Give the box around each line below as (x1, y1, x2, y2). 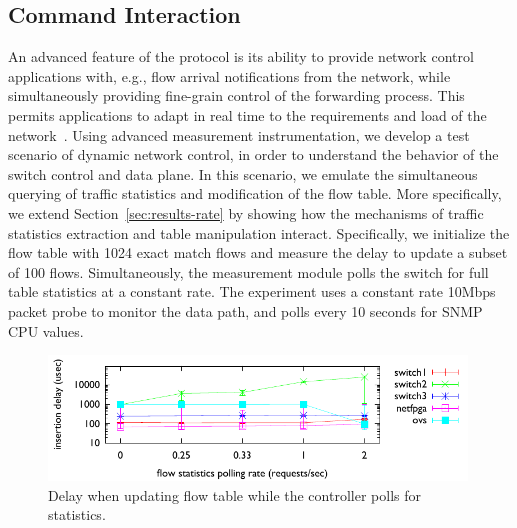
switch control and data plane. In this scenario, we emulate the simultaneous (8, 163, 478, 184)
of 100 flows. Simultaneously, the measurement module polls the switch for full (8, 261, 489, 282)
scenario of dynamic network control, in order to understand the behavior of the (8, 144, 499, 165)
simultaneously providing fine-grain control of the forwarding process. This (8, 85, 465, 106)
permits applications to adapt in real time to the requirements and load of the (8, 104, 487, 125)
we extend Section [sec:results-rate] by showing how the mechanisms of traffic (8, 202, 484, 223)
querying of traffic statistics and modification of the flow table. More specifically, (8, 183, 502, 204)
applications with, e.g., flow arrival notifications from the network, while (8, 65, 451, 86)
